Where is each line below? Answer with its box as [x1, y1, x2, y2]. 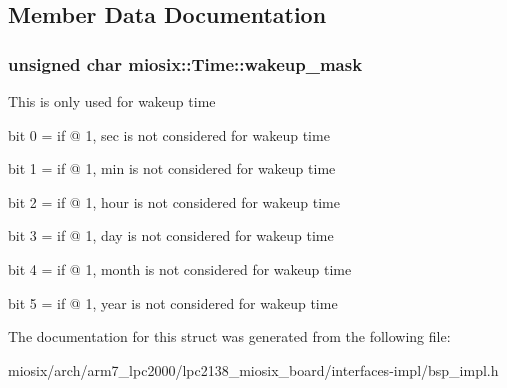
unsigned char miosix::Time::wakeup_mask [8, 51, 363, 76]
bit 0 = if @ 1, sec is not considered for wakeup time [8, 124, 330, 145]
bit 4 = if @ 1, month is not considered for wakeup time [8, 258, 352, 279]
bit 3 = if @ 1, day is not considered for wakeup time [8, 225, 334, 246]
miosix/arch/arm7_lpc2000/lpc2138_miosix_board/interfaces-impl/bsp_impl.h [8, 359, 499, 380]
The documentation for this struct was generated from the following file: [8, 326, 451, 347]
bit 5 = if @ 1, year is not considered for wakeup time [8, 292, 338, 313]
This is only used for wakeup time [8, 91, 216, 111]
